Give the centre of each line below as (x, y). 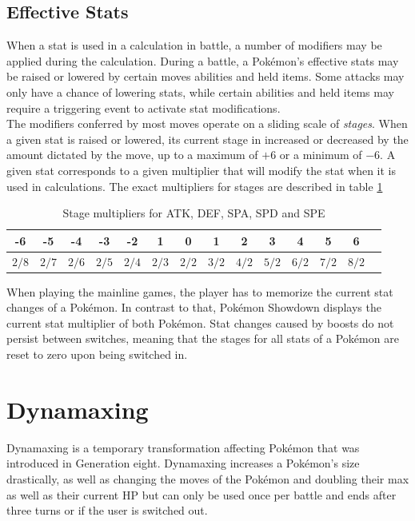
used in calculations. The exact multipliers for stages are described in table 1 (195, 186)
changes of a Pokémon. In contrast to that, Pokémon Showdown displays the (194, 307)
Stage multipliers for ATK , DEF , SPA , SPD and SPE (194, 213)
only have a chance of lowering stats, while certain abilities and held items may (200, 91)
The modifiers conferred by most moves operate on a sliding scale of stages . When (207, 123)
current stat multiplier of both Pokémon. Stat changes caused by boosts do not (200, 322)
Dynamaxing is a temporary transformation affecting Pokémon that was (183, 447)
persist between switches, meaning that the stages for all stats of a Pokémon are (203, 338)
